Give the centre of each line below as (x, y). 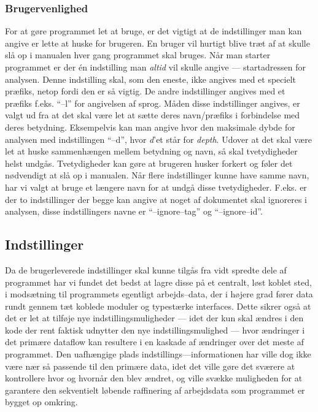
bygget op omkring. (41, 402)
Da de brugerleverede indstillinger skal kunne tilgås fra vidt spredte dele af (146, 269)
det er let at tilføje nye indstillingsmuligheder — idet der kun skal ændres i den (154, 318)
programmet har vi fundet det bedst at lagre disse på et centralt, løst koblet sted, (158, 282)
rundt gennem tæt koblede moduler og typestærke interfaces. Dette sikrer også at (158, 306)
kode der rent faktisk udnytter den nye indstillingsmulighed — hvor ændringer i (155, 330)
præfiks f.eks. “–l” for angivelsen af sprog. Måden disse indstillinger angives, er (153, 103)
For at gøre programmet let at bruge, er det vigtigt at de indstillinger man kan (153, 31)
